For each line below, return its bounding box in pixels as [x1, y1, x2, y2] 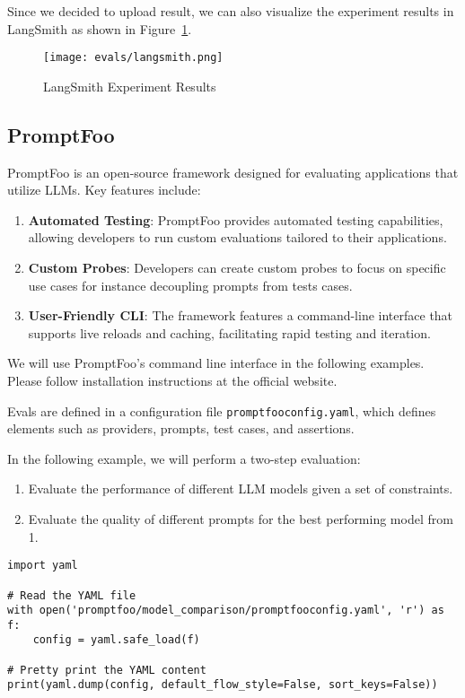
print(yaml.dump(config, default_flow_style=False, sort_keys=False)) [7, 678, 438, 692]
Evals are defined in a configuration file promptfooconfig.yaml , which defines [7, 401, 436, 420]
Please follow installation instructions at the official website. [7, 371, 338, 389]
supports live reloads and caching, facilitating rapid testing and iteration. [28, 323, 431, 342]
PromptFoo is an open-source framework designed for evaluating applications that [7, 162, 459, 181]
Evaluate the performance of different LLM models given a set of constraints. [28, 479, 453, 498]
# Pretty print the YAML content [7, 663, 206, 676]
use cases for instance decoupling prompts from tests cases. [28, 275, 353, 294]
